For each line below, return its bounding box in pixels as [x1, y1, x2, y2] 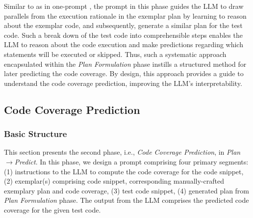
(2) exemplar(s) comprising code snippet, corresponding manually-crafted [4, 176, 224, 186]
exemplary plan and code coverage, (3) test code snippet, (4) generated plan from [4, 185, 250, 195]
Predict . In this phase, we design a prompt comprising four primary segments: [14, 156, 249, 166]
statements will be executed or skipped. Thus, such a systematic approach [4, 49, 227, 59]
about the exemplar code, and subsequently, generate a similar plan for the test [4, 20, 243, 30]
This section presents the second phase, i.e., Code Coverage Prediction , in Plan [4, 147, 241, 157]
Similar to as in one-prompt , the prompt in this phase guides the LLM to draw [4, 1, 244, 11]
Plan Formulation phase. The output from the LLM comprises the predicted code [4, 195, 249, 205]
